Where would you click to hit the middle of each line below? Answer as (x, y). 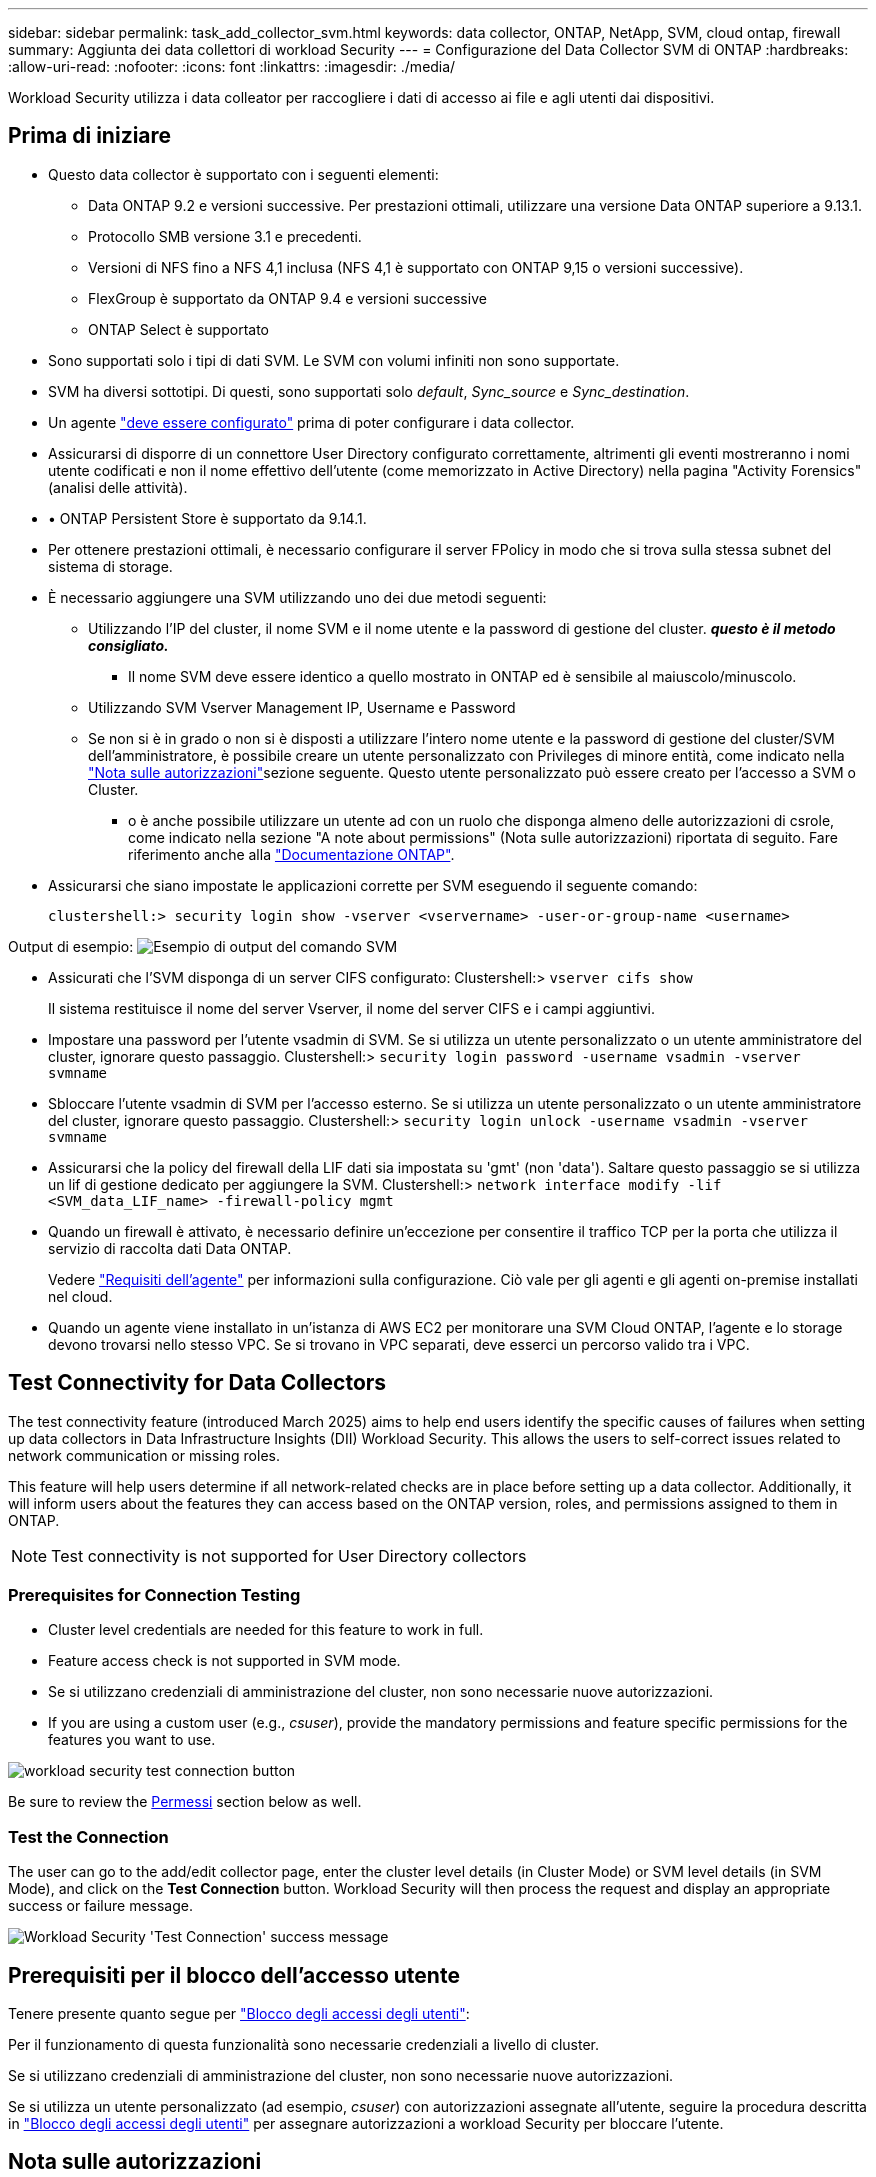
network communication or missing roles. (144, 1455)
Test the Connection (88, 1836)
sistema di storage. (110, 566)
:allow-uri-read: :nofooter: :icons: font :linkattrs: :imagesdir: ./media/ (232, 66)
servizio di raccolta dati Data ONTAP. (170, 1248)
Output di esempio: (71, 946)
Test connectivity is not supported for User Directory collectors (289, 1555)
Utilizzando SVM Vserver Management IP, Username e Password (302, 707)
